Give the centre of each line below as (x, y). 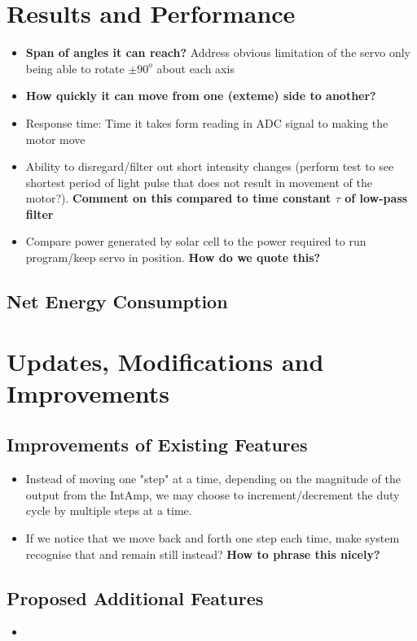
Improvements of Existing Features (157, 445)
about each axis (195, 68)
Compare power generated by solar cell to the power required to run (196, 241)
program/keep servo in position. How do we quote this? (173, 257)
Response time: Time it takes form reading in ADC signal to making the (207, 122)
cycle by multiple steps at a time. (109, 510)
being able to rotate (75, 68)
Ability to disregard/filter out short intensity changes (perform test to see (210, 166)
